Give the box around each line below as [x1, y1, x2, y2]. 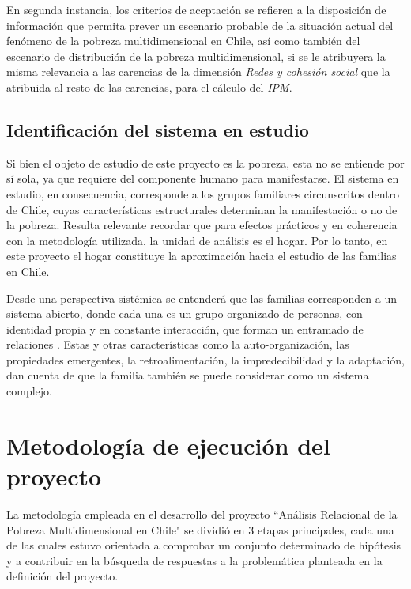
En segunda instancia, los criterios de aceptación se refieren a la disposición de [6, 2, 386, 17]
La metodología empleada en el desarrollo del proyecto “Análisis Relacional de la [6, 505, 398, 522]
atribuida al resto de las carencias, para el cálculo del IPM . [6, 78, 292, 95]
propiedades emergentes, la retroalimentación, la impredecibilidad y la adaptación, [6, 351, 405, 368]
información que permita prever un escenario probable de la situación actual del [6, 17, 394, 33]
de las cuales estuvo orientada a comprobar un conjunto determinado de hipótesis [6, 537, 402, 553]
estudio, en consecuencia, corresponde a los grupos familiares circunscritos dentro [6, 185, 400, 202]
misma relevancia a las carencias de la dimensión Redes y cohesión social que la [6, 63, 390, 80]
